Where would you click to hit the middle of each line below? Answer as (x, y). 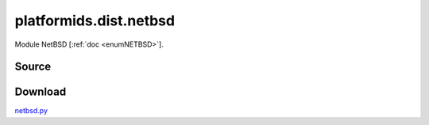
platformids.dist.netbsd (95, 21)
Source (33, 67)
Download (41, 92)
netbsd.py (31, 111)
